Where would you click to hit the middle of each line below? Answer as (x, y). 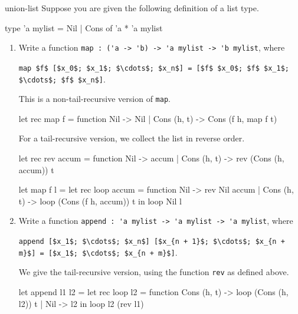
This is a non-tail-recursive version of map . (94, 99)
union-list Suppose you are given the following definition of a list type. (132, 8)
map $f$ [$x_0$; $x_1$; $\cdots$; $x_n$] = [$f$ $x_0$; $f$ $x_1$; (154, 68)
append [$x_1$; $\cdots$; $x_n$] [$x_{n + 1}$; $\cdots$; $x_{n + (152, 242)
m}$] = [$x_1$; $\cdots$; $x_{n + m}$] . (98, 252)
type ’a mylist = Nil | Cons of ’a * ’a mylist (84, 27)
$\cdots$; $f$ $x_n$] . (62, 79)
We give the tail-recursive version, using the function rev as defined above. (154, 272)
